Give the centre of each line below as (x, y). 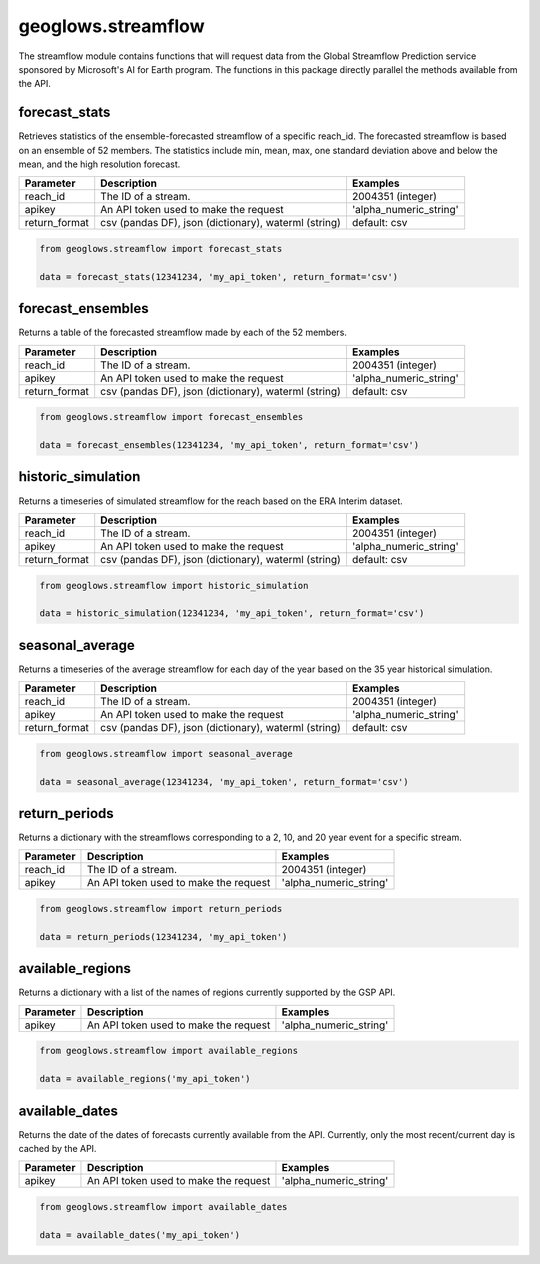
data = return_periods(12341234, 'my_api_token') (163, 936)
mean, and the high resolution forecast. (99, 164)
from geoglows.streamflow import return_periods (161, 909)
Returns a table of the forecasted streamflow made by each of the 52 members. (182, 332)
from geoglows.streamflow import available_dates (163, 1206)
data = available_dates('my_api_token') (139, 1234)
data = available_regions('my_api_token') (145, 1079)
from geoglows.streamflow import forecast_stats (161, 248)
